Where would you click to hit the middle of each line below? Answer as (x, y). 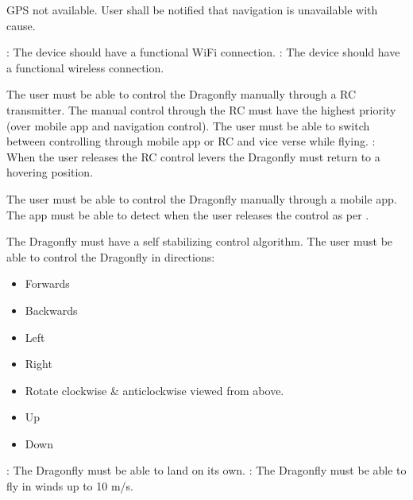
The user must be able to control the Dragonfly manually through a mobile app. (202, 198)
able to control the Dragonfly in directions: (111, 256)
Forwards (47, 283)
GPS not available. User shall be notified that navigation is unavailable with (192, 10)
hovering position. (50, 172)
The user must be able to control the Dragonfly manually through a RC (181, 94)
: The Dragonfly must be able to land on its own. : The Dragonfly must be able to (206, 470)
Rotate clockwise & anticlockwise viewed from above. (154, 390)
